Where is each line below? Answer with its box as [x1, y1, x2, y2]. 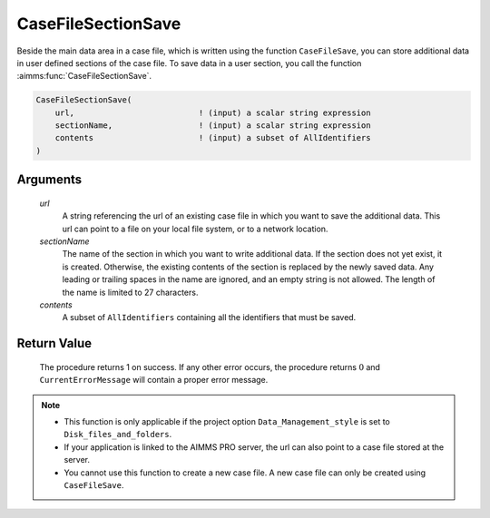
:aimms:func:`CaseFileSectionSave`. [16, 71, 152, 82]
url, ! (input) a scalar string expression [54, 107, 371, 118]
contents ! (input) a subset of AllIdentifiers [54, 132, 371, 143]
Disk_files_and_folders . [64, 429, 172, 440]
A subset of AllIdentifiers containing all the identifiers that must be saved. [62, 312, 357, 323]
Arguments [16, 172, 83, 188]
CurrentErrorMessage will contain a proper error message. [39, 375, 269, 386]
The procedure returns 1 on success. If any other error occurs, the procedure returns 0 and [39, 361, 381, 372]
